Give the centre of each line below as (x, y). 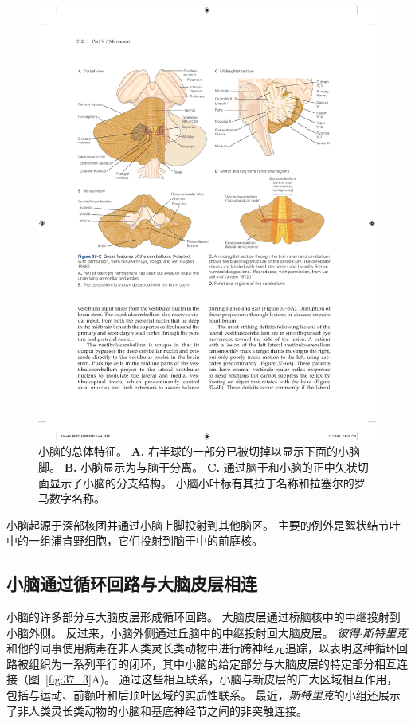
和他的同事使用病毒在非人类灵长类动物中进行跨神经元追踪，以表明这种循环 (202, 648)
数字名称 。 (77, 498)
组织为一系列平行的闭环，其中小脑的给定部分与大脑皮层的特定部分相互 (212, 663)
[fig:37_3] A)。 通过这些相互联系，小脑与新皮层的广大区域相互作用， (222, 679)
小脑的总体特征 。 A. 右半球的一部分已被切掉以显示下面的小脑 (199, 451)
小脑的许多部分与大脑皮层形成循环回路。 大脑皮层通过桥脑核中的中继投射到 (204, 617)
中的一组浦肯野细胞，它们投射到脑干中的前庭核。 (135, 540)
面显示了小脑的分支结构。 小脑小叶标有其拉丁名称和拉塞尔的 (196, 482)
